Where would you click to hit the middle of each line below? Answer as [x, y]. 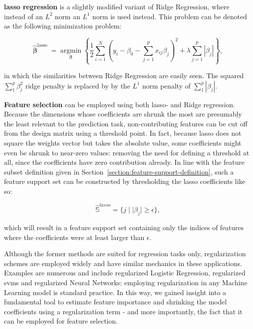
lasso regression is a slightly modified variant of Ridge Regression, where [117, 6]
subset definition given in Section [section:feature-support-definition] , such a [119, 171]
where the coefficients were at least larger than [74, 237]
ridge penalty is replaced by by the [78, 85]
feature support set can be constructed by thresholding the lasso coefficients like [125, 181]
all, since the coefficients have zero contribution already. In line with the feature [124, 162]
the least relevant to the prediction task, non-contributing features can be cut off [126, 123]
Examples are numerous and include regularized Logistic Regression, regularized [125, 273]
